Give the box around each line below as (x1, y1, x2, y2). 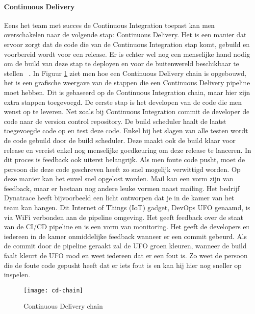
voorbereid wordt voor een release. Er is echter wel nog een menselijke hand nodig (4, 48, 250, 59)
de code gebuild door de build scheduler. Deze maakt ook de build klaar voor (4, 135, 236, 145)
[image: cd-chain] (24, 287, 83, 294)
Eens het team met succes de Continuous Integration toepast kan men (4, 20, 215, 30)
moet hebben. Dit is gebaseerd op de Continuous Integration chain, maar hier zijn (4, 87, 250, 97)
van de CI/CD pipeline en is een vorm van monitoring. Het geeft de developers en (4, 221, 250, 232)
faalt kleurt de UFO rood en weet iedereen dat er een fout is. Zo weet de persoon (4, 250, 248, 261)
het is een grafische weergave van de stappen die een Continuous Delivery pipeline (4, 77, 250, 88)
